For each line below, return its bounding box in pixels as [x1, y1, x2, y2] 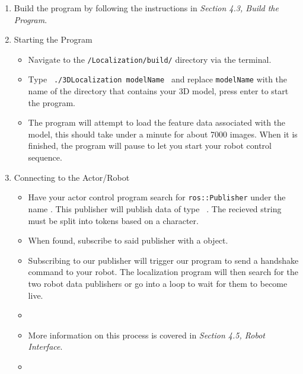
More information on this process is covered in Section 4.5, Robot [28, 328, 265, 341]
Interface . [28, 340, 63, 353]
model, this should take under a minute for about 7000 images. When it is [28, 127, 298, 140]
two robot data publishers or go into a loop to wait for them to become [28, 277, 288, 289]
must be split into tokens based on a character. [28, 214, 199, 226]
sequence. [28, 151, 62, 164]
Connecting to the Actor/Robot [14, 171, 130, 183]
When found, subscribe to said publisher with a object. [28, 234, 228, 247]
